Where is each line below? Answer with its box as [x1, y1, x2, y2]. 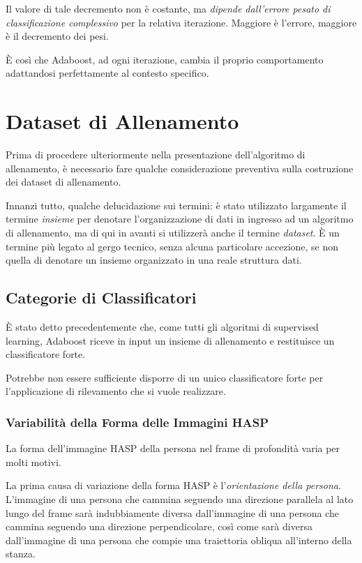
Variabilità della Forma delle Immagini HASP [6, 413, 269, 430]
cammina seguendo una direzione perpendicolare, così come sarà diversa [6, 519, 312, 534]
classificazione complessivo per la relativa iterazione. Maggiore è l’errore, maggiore [6, 15, 357, 29]
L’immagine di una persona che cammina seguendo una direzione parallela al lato [6, 492, 354, 506]
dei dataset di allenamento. [6, 174, 121, 189]
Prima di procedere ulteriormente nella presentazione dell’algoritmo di [6, 147, 306, 162]
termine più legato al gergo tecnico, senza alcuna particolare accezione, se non [6, 239, 339, 253]
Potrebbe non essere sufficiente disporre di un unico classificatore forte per [6, 370, 324, 384]
